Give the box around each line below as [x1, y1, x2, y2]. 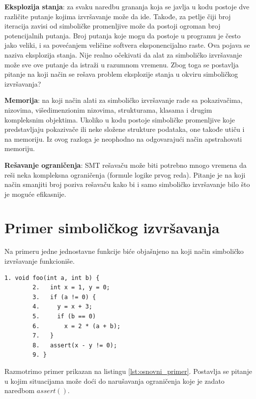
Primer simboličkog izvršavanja [4, 217, 220, 238]
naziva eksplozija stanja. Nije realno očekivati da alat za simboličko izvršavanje [4, 49, 242, 60]
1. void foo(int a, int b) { [4, 274, 100, 281]
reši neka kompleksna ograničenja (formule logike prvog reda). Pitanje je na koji [4, 169, 246, 180]
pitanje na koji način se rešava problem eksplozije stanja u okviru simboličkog [4, 69, 238, 79]
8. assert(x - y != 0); [32, 341, 117, 349]
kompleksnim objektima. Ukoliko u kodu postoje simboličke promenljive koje [4, 114, 235, 124]
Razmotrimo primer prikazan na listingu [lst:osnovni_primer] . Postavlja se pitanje [4, 366, 252, 376]
